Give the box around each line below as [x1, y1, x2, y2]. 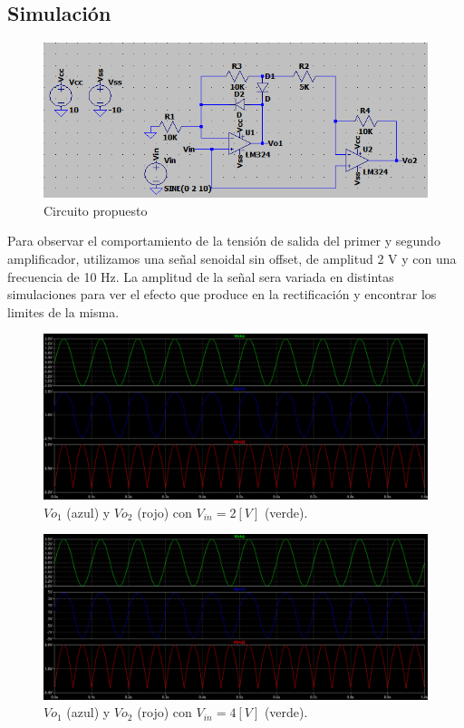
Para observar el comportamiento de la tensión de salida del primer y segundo [7, 231, 440, 250]
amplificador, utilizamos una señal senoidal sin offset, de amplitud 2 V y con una [7, 249, 457, 268]
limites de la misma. [7, 302, 120, 321]
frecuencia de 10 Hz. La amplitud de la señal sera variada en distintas [7, 267, 394, 286]
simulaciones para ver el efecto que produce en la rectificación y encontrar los [7, 285, 437, 304]
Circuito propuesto [43, 200, 148, 219]
